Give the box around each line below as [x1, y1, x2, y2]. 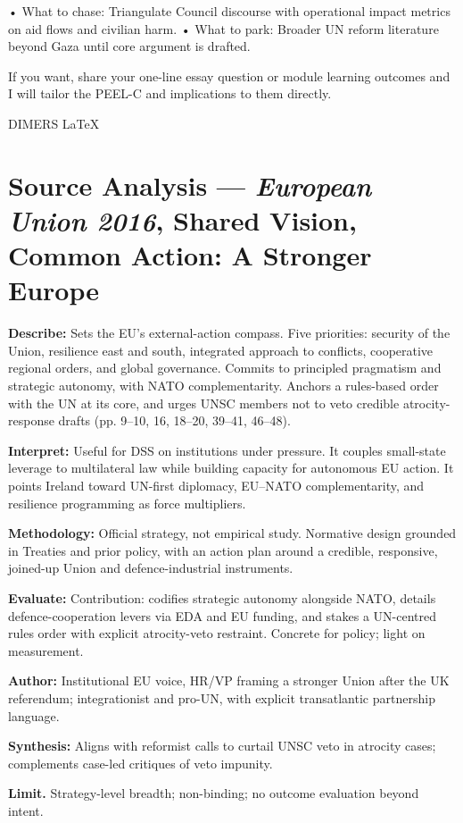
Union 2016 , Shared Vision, [8, 201, 357, 239]
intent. [8, 801, 44, 819]
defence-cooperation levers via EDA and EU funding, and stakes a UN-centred [8, 606, 437, 625]
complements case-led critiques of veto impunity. [8, 753, 273, 772]
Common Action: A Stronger [8, 237, 372, 273]
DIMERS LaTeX [8, 113, 100, 132]
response [8, 411, 54, 430]
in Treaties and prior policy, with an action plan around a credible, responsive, [8, 541, 438, 559]
